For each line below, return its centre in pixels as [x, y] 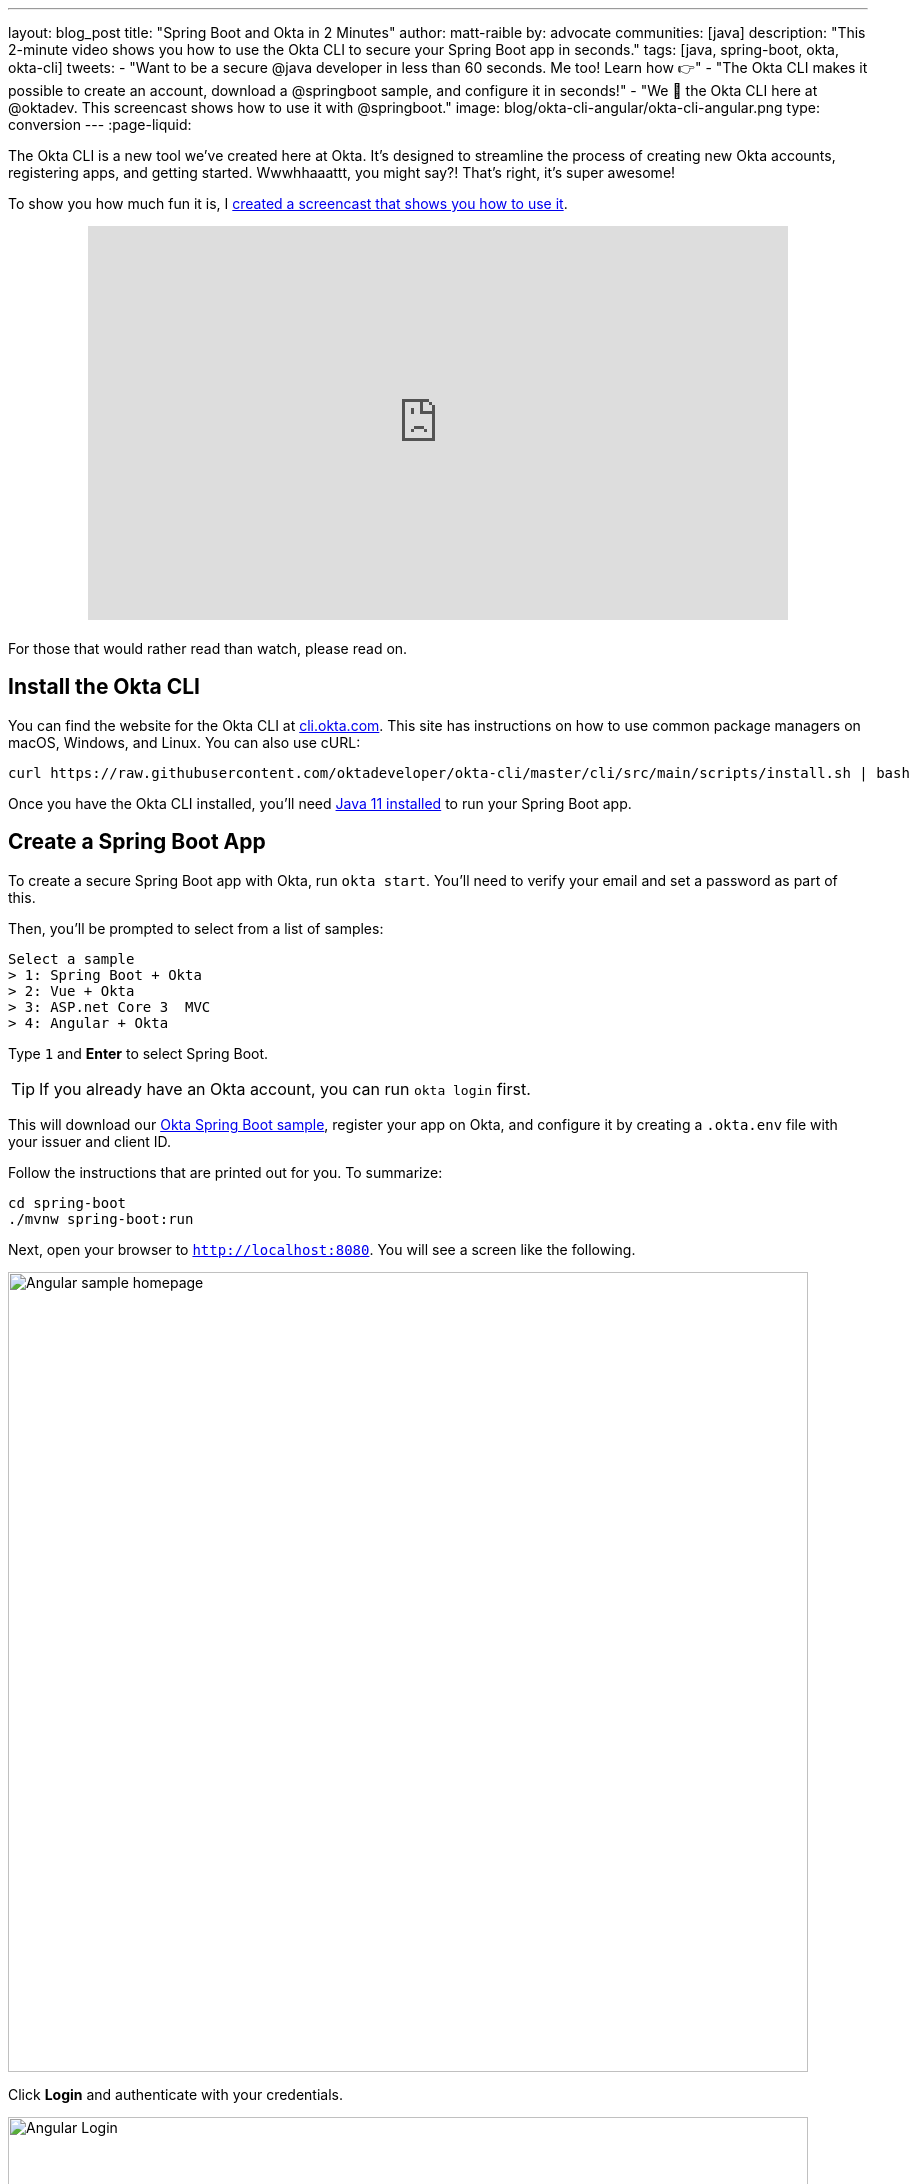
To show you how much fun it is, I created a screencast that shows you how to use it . [288, 203]
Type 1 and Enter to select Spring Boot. [138, 1053]
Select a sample [71, 958]
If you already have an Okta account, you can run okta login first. [285, 1088]
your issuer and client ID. [89, 1141]
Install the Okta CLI [104, 687]
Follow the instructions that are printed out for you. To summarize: [225, 1172]
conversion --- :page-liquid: [100, 124]
